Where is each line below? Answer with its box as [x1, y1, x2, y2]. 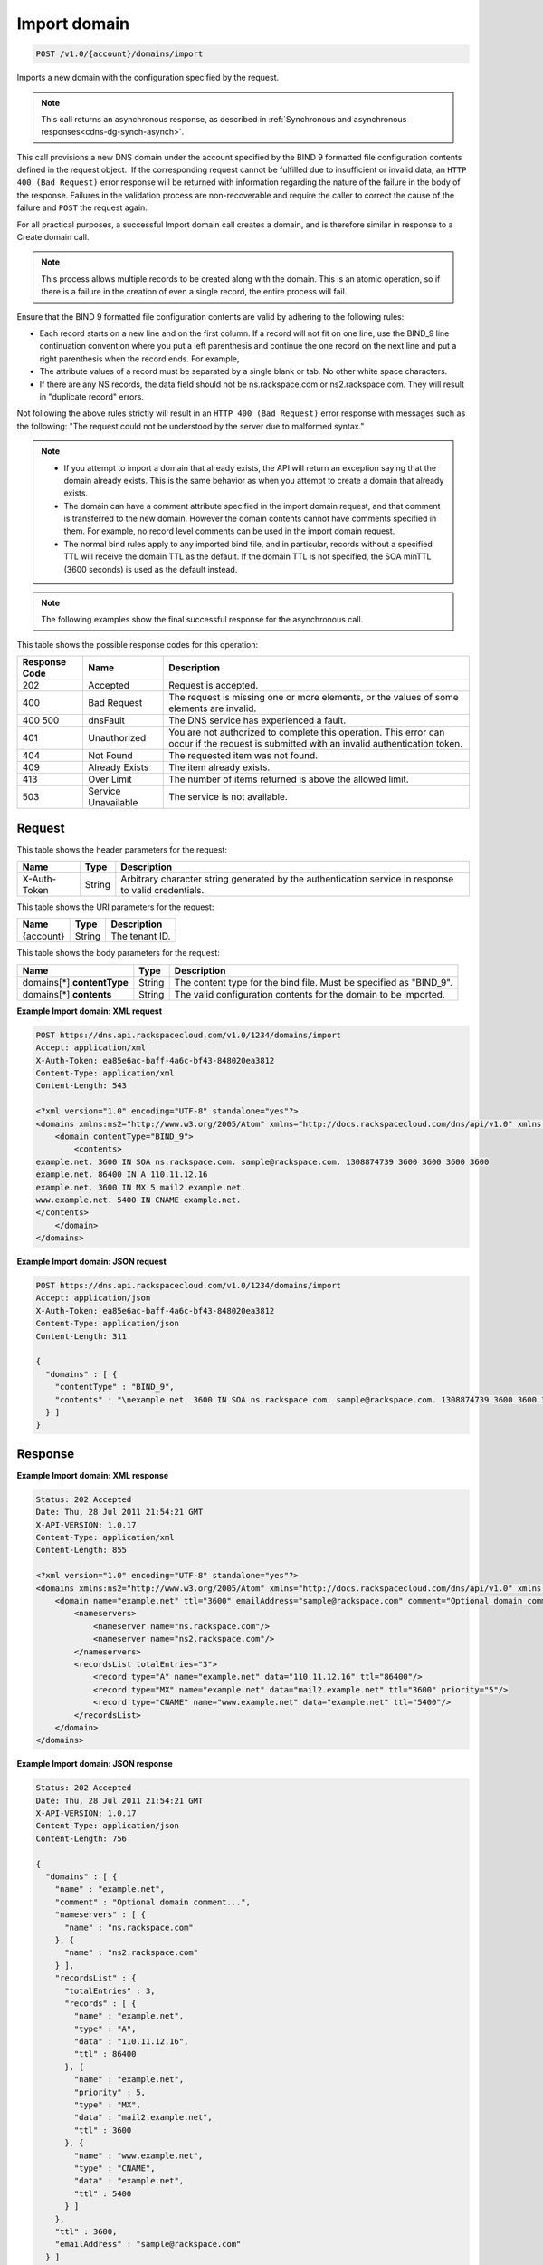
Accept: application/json [35, 1293, 151, 1304]
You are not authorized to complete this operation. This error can [168, 726, 445, 738]
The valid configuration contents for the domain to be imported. [174, 988, 445, 1000]
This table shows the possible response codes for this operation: [16, 639, 259, 650]
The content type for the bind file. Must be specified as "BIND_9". [174, 976, 452, 988]
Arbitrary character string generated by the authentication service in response [120, 872, 454, 885]
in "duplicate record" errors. [39, 390, 145, 402]
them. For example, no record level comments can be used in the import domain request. [63, 525, 395, 536]
